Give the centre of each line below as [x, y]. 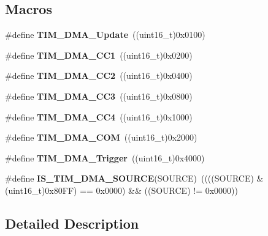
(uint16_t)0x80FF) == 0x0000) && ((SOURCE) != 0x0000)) [121, 190]
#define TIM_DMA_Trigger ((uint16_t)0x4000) [105, 157]
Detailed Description [72, 223]
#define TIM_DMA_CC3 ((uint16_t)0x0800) [99, 96]
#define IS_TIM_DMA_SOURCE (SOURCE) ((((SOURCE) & [134, 178]
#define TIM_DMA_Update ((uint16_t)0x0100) [105, 35]
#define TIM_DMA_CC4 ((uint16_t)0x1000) [99, 116]
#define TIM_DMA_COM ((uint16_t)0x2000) [101, 137]
